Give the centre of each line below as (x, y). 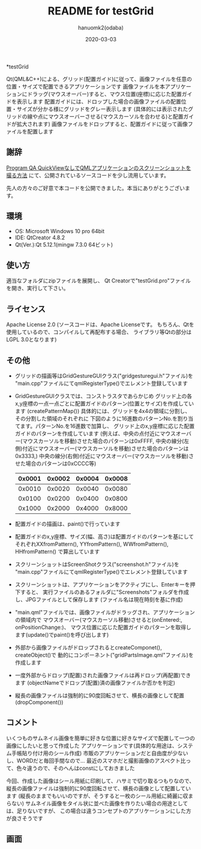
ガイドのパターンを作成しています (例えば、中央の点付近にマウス (95, 433)
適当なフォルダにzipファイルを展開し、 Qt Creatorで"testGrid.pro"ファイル (98, 281)
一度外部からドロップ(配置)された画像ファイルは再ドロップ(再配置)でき (103, 675)
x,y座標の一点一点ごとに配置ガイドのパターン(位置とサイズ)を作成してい (104, 404)
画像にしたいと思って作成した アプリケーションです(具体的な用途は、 (92, 745)
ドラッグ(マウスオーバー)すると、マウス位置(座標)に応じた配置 (104, 94)
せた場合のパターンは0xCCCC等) (55, 463)
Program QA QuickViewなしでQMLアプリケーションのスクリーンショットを (99, 168)
